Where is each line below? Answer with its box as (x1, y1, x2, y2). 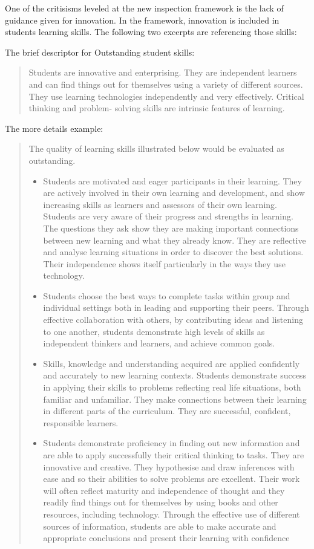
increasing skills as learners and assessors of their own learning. (43, 198, 277, 210)
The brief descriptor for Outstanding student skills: (5, 45, 195, 58)
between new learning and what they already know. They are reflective (43, 233, 306, 246)
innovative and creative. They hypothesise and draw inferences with (43, 460, 295, 473)
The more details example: (5, 122, 103, 134)
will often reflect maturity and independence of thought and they (43, 484, 285, 496)
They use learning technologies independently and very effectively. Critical (28, 89, 304, 102)
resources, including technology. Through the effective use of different (43, 507, 300, 520)
